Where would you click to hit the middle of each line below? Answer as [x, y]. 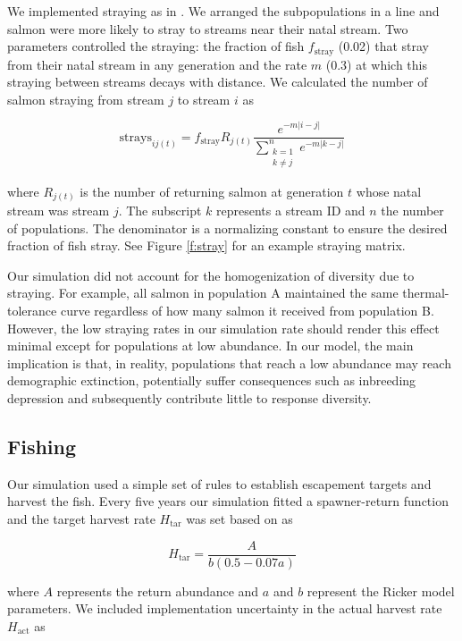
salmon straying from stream [86, 99]
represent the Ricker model [381, 590]
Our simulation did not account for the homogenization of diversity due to [211, 275]
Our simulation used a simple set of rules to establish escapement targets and [219, 483]
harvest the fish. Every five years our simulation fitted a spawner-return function [228, 501]
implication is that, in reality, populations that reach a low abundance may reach [229, 363]
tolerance [32, 311]
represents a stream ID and [291, 211]
